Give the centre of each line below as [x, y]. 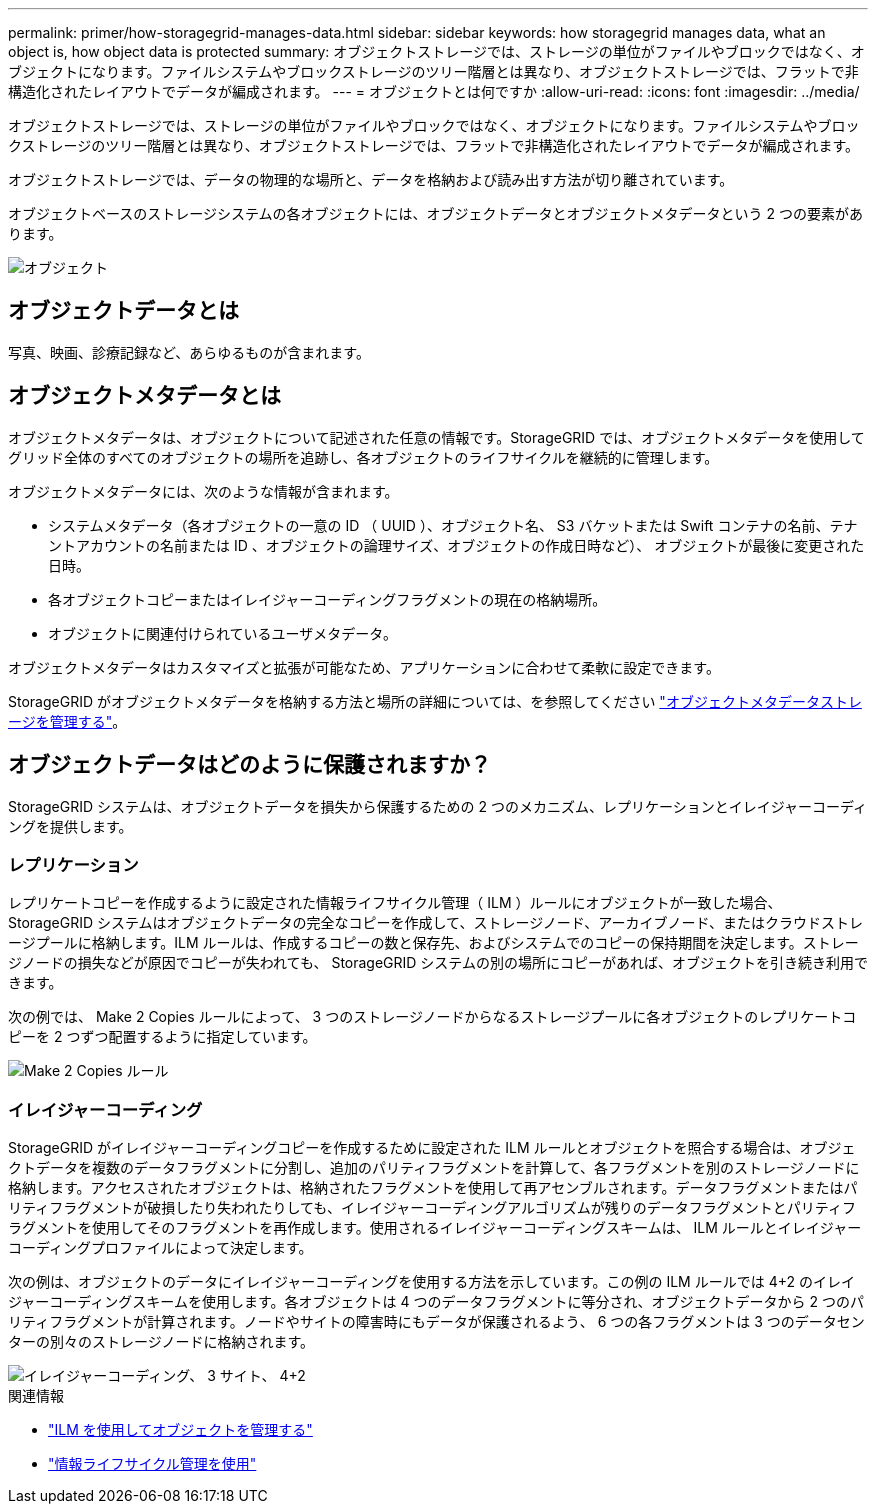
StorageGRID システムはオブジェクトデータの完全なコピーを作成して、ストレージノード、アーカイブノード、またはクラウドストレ [435, 923]
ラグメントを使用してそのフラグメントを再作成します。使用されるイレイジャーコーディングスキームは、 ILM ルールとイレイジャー [435, 1228]
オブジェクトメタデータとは [144, 396]
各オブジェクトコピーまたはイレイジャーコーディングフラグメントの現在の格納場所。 [327, 599]
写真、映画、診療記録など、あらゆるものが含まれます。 [189, 352]
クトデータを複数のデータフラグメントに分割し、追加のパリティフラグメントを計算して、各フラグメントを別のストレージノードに [434, 1168]
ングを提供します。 [70, 826]
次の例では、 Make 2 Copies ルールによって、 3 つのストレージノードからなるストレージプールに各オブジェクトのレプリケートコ [432, 1017]
